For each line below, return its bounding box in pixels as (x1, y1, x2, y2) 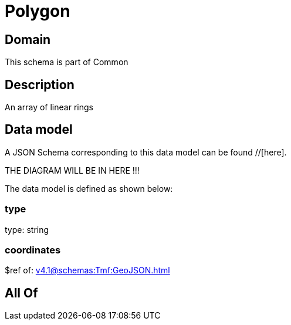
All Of (5, 285, 38, 300)
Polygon (5, 1, 70, 21)
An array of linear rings (5, 102, 93, 113)
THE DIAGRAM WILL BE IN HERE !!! (5, 165, 140, 175)
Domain (5, 32, 51, 47)
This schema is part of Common (5, 57, 128, 67)
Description (5, 77, 75, 92)
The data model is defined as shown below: (5, 183, 173, 194)
